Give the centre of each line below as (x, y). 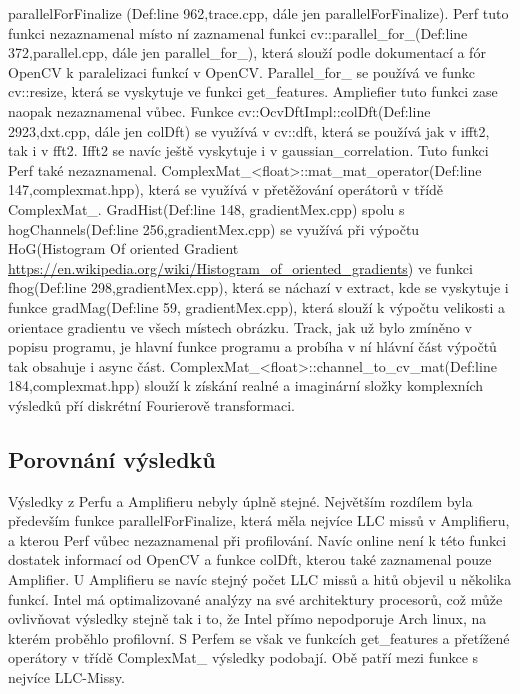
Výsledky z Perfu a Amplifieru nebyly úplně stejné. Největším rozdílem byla (240, 500)
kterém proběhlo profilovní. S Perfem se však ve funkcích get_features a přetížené (259, 637)
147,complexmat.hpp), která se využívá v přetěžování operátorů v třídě (226, 189)
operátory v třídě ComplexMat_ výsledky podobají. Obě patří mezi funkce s (243, 657)
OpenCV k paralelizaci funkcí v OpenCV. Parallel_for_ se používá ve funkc (242, 71)
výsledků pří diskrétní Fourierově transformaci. (151, 404)
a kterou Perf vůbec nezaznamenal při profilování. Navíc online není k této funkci (257, 539)
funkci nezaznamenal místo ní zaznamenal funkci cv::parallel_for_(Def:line (238, 32)
